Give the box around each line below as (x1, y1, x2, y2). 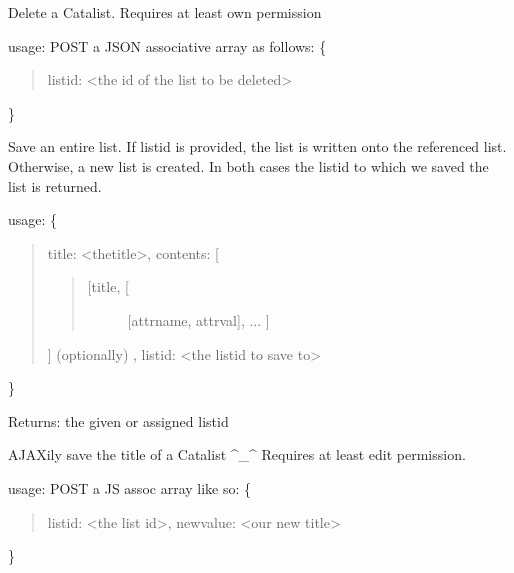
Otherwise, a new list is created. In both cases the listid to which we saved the (8, 155, 489, 176)
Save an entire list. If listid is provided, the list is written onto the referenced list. (8, 136, 507, 157)
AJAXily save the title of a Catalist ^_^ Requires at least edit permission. (8, 444, 466, 465)
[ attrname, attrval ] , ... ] (127, 309, 270, 330)
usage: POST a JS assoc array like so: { (8, 477, 252, 498)
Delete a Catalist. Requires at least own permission (8, 2, 322, 22)
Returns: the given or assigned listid (8, 410, 229, 431)
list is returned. (8, 175, 102, 196)
